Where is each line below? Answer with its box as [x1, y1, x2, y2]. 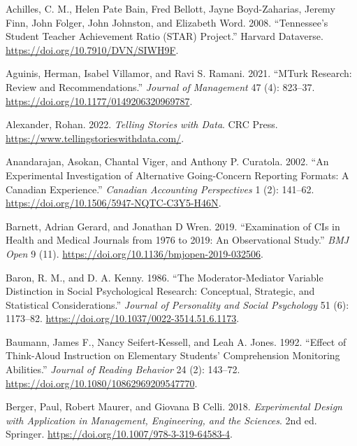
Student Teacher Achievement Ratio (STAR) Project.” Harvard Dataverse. [6, 29, 323, 43]
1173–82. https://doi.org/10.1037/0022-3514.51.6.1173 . [6, 311, 240, 326]
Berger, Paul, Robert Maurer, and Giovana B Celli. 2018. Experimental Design [6, 399, 342, 414]
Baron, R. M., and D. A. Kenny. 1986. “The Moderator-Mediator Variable [6, 270, 323, 284]
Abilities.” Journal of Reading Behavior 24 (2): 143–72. [6, 362, 240, 377]
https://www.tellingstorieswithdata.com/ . [6, 130, 184, 145]
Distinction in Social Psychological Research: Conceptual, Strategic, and [6, 284, 315, 298]
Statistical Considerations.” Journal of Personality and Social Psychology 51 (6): [6, 297, 349, 312]
